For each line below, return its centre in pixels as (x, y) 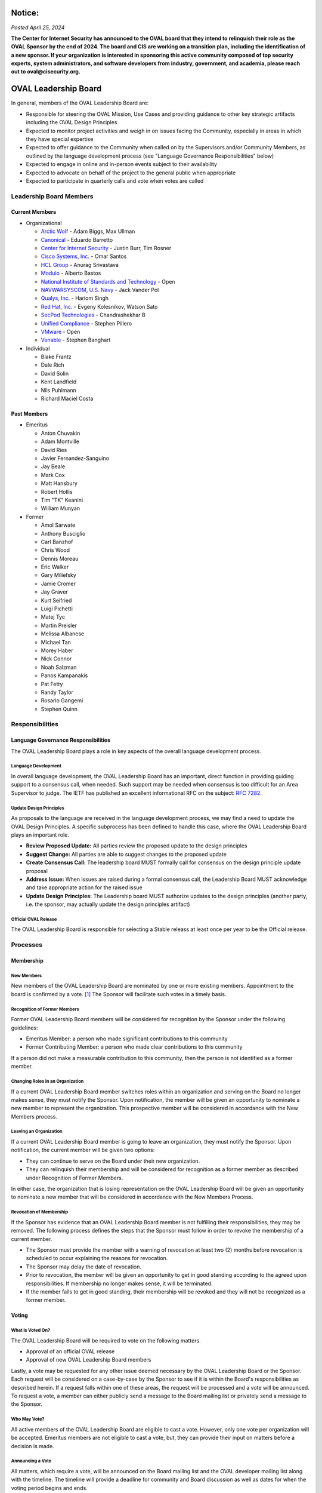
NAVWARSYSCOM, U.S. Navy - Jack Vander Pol (100, 290)
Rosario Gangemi (62, 701)
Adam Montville (60, 441)
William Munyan (61, 508)
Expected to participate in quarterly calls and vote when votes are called (115, 181)
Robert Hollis (57, 491)
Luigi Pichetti (57, 609)
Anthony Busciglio (63, 533)
